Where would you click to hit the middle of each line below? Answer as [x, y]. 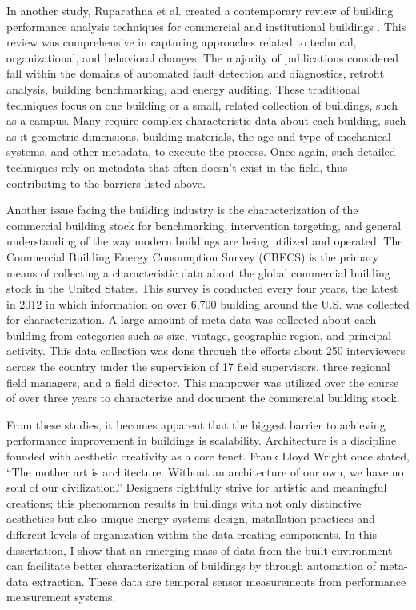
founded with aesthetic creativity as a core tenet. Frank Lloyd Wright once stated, [208, 456]
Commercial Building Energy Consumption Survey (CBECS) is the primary [193, 256]
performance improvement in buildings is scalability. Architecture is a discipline [202, 440]
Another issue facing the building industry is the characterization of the [182, 210]
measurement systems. [61, 597]
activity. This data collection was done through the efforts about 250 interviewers [206, 351]
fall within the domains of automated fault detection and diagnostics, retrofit [196, 73]
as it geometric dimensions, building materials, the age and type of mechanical [199, 136]
